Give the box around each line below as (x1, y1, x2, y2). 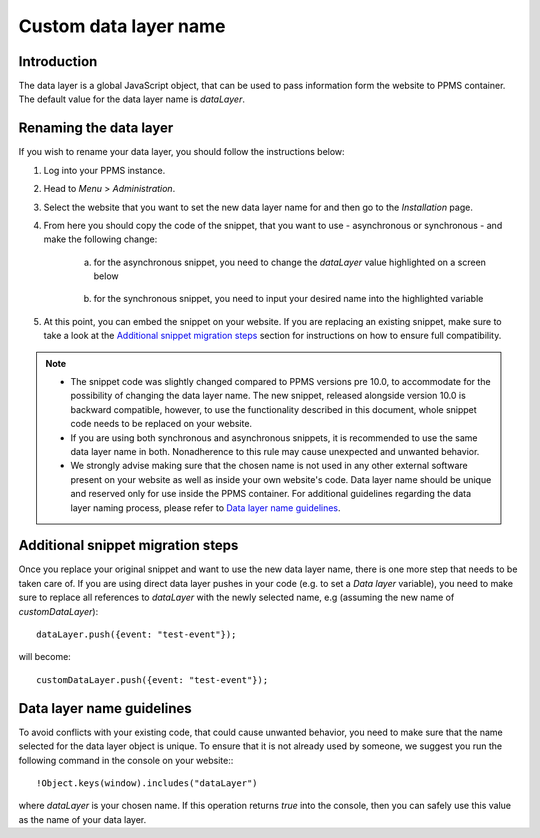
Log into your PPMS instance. (43, 164, 166, 176)
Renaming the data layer (18, 120, 174, 137)
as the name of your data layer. (18, 813, 147, 825)
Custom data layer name (18, 15, 226, 37)
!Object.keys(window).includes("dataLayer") (36, 777, 259, 789)
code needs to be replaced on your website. (70, 418, 253, 430)
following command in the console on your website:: (18, 754, 234, 766)
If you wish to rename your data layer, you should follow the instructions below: (18, 146, 345, 158)
